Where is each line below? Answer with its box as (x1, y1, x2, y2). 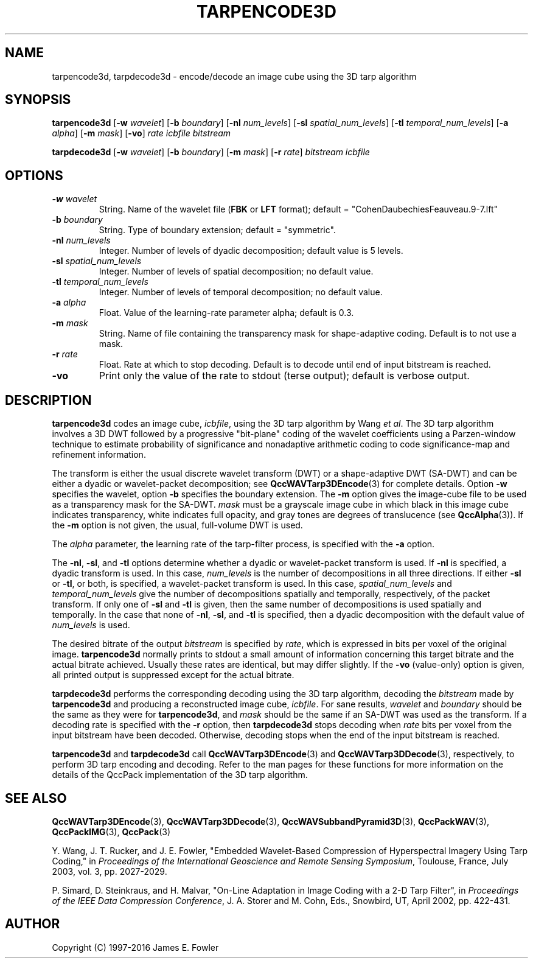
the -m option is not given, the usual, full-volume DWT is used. (52, 520, 303, 531)
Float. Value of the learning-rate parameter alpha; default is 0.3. (99, 307, 354, 318)
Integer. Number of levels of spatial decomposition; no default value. (99, 266, 374, 277)
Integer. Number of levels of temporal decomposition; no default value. (99, 287, 383, 298)
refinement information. (52, 449, 146, 460)
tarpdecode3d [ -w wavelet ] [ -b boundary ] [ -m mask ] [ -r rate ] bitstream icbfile (52, 147, 370, 158)
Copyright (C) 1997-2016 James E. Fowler (52, 942, 219, 953)
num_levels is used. (52, 620, 130, 631)
